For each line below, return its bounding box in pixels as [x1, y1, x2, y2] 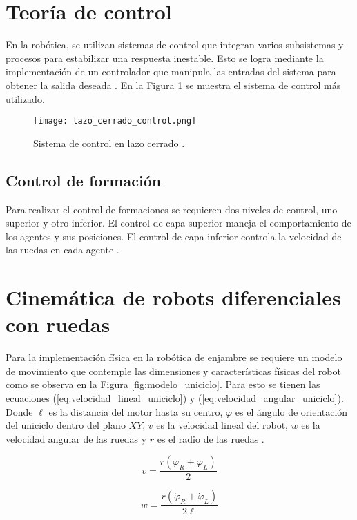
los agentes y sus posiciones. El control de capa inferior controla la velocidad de [6, 229, 342, 243]
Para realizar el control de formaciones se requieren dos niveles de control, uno [6, 202, 338, 216]
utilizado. [6, 91, 45, 106]
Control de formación [6, 169, 162, 191]
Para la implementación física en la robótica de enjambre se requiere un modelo [6, 350, 342, 365]
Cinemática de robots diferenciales [6, 283, 341, 311]
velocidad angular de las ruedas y [6, 431, 147, 445]
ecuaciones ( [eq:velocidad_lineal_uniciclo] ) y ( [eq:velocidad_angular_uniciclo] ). [6, 391, 344, 405]
